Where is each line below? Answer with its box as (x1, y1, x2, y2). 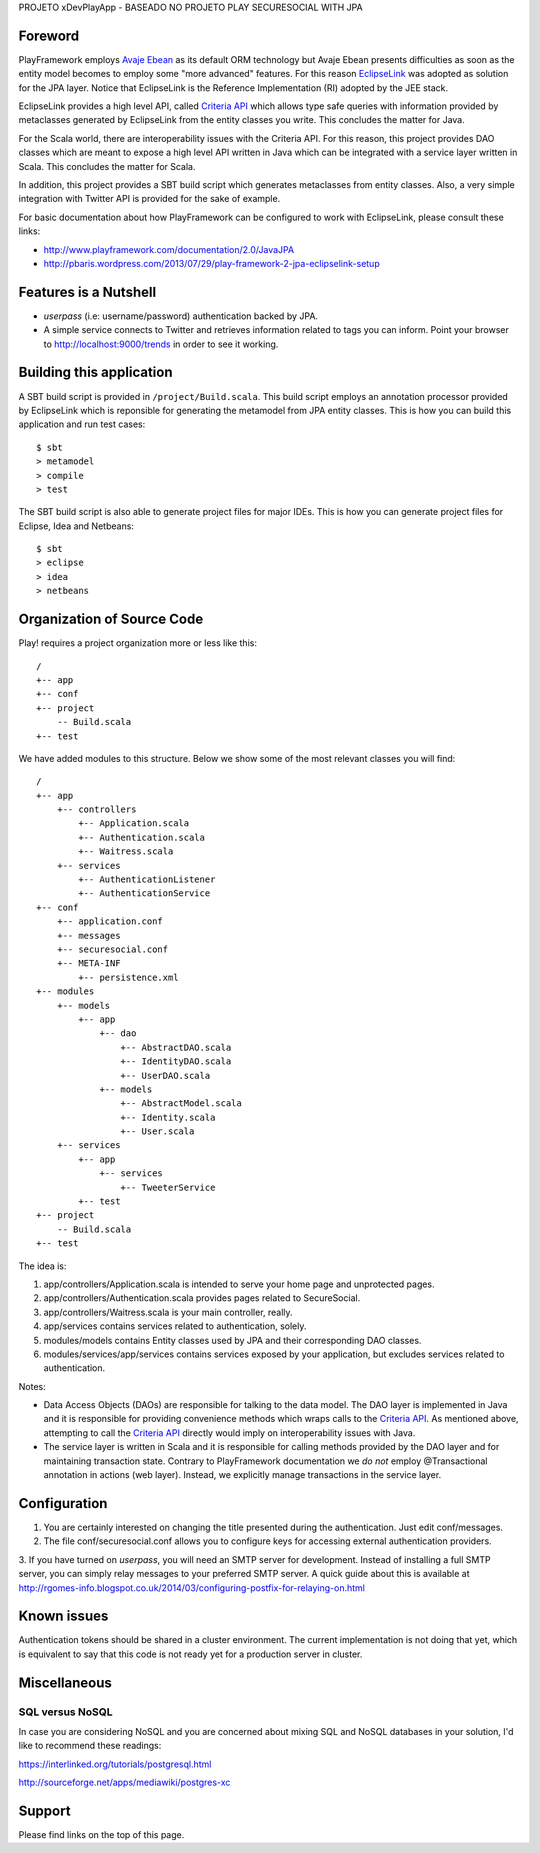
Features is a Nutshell (18, 283, 157, 300)
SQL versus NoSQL (18, 1705, 114, 1719)
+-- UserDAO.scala (120, 1070, 211, 1081)
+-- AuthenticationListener (78, 874, 216, 885)
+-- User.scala (120, 1126, 195, 1137)
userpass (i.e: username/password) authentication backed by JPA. (43, 310, 319, 322)
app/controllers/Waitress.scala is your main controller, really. (43, 1306, 294, 1318)
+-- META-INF (56, 958, 121, 969)
